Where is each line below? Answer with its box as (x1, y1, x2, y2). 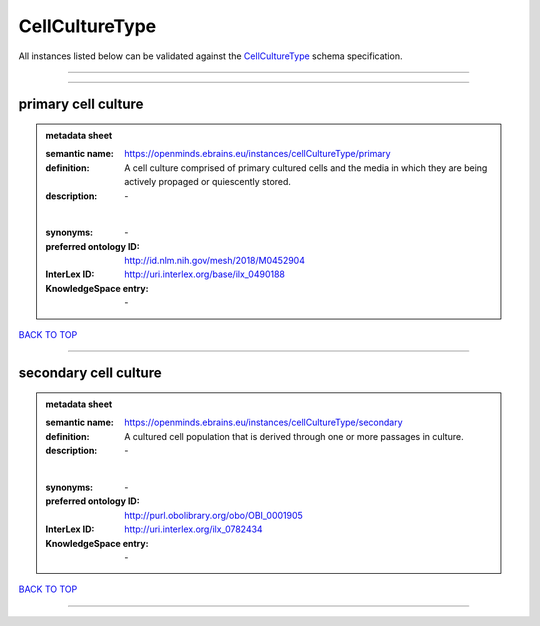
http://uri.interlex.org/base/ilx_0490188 (124, 268, 285, 280)
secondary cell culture (18, 365, 162, 382)
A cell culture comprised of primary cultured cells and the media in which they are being (124, 161, 488, 174)
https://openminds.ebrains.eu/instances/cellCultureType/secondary (124, 416, 404, 429)
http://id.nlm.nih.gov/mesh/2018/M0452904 (124, 255, 305, 267)
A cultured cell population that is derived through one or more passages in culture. (124, 430, 464, 442)
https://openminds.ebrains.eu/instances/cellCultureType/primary (124, 148, 391, 160)
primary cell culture (18, 96, 144, 113)
